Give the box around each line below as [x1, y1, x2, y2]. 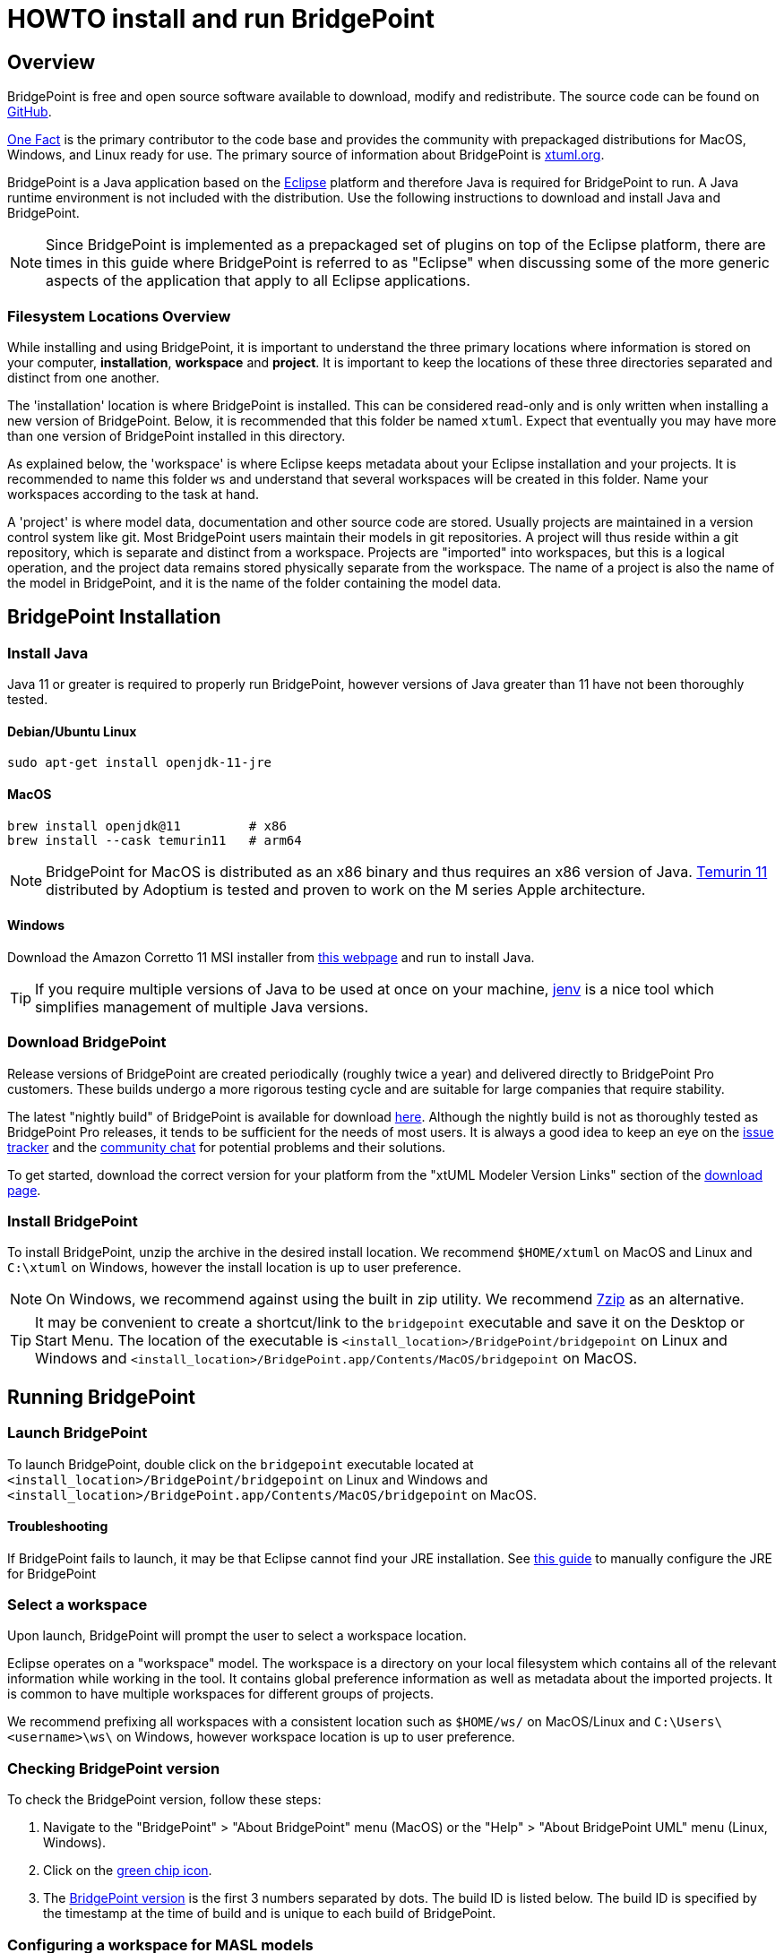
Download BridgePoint [7, 1033, 167, 1052]
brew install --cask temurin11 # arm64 [7, 832, 302, 847]
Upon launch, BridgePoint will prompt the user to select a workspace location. [7, 1628, 467, 1644]
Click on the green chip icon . [43, 1863, 212, 1879]
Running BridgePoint [7, 1385, 196, 1408]
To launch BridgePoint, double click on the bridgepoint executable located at [7, 1456, 474, 1472]
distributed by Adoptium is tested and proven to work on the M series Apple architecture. [46, 880, 646, 899]
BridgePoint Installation [7, 606, 221, 629]
